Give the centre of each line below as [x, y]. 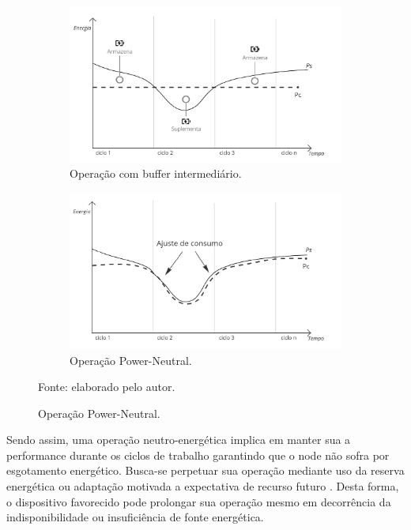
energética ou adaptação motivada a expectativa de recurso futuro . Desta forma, [203, 486]
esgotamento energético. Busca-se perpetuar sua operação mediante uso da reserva [205, 470]
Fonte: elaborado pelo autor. [107, 387]
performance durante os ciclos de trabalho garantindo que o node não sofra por [198, 455]
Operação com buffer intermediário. [156, 173]
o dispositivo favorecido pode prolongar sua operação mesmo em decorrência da [199, 501]
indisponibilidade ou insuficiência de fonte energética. [135, 517]
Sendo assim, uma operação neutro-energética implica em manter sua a [179, 440]
